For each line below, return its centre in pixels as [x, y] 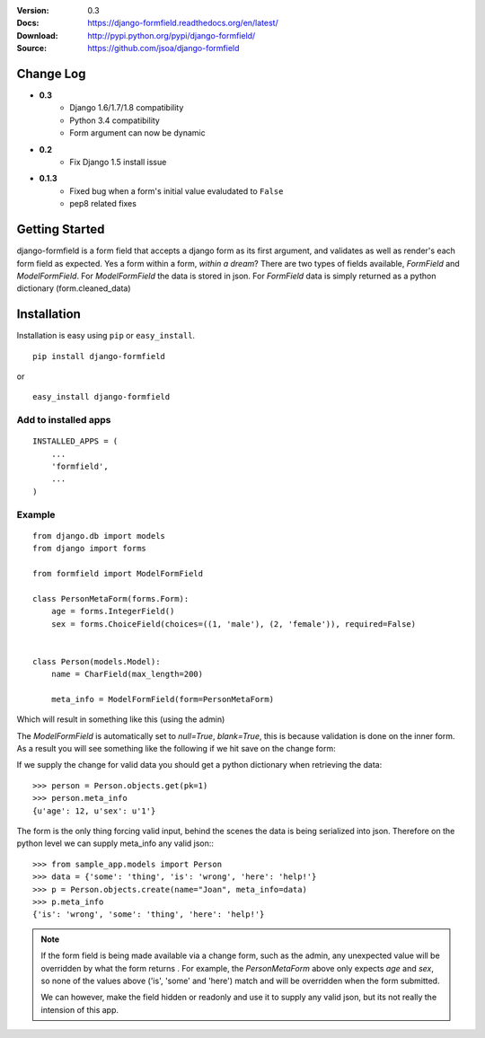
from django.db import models [99, 536]
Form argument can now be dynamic [137, 133]
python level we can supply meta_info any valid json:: [115, 843]
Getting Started [61, 229]
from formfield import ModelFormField [118, 573]
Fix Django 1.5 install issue [118, 163]
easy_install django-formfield [101, 397]
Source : [32, 48]
